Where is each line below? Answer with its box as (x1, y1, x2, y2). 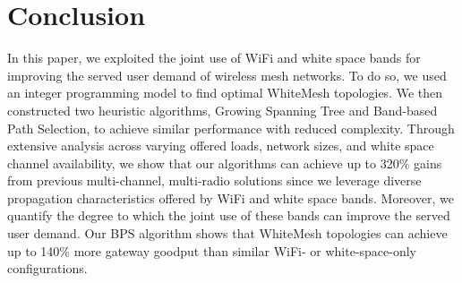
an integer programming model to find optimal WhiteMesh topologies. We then (7, 83, 443, 102)
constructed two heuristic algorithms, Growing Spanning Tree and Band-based (7, 100, 438, 119)
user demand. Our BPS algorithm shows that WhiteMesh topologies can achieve (7, 224, 448, 243)
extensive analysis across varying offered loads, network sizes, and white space (7, 136, 434, 155)
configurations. (7, 259, 88, 278)
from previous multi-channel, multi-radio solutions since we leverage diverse (7, 171, 422, 190)
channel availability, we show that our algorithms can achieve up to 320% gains (7, 153, 442, 172)
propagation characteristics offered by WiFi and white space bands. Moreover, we (7, 188, 454, 207)
